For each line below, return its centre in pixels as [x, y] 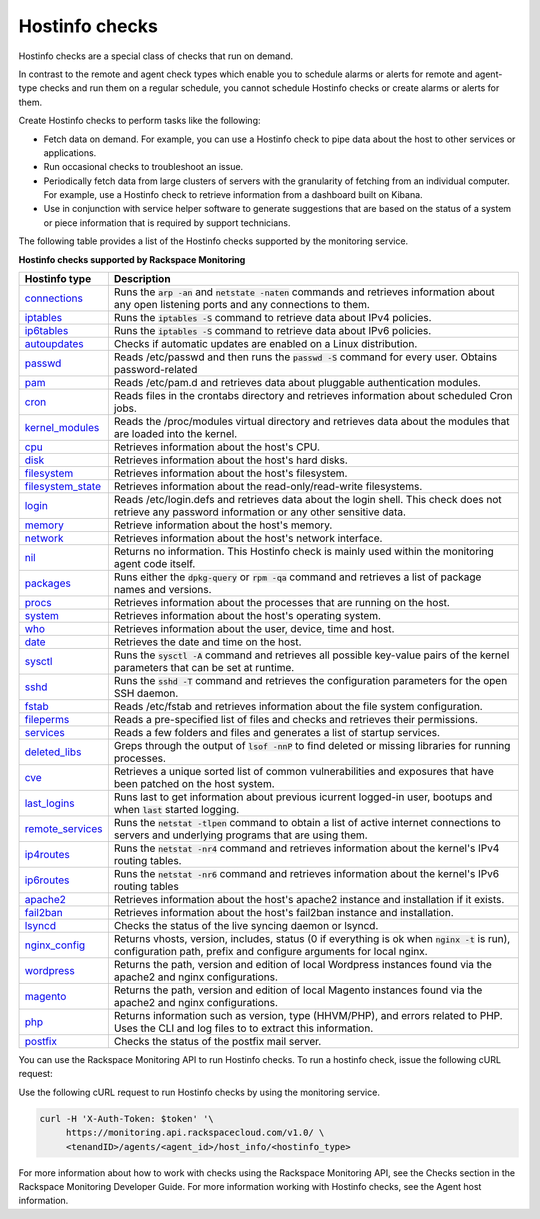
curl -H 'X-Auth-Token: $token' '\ [126, 1118]
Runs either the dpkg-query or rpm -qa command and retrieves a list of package [297, 577]
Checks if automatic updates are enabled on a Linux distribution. [265, 344]
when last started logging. [176, 810]
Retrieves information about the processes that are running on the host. [281, 603]
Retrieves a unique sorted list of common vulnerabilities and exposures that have [304, 772]
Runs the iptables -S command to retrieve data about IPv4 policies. [272, 318]
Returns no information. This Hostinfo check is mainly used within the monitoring [303, 552]
